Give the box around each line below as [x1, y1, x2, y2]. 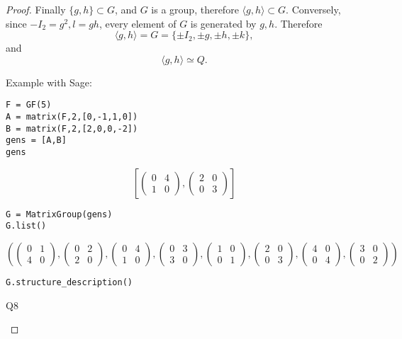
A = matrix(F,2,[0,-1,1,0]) [6, 112, 138, 122]
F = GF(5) [6, 100, 52, 110]
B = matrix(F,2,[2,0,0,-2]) [6, 123, 138, 134]
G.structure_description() [6, 277, 133, 287]
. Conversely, [286, 2, 341, 16]
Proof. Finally [6, 2, 66, 16]
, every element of [99, 16, 177, 30]
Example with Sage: [6, 74, 92, 89]
